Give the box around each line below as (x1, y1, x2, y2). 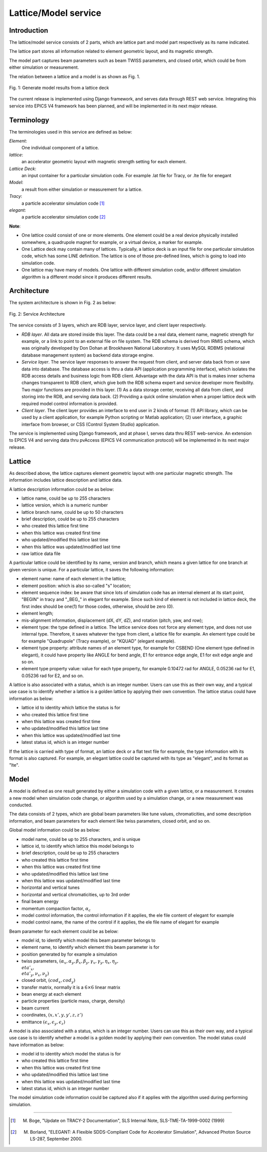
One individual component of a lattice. (21, 145, 99, 151)
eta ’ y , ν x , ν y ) (21, 971, 49, 978)
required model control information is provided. (21, 401, 118, 407)
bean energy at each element (21, 991, 82, 997)
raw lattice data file (21, 551, 61, 556)
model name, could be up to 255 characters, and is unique (21, 836, 140, 842)
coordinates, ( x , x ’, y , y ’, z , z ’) (21, 1012, 83, 1018)
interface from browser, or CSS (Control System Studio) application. (21, 421, 160, 427)
